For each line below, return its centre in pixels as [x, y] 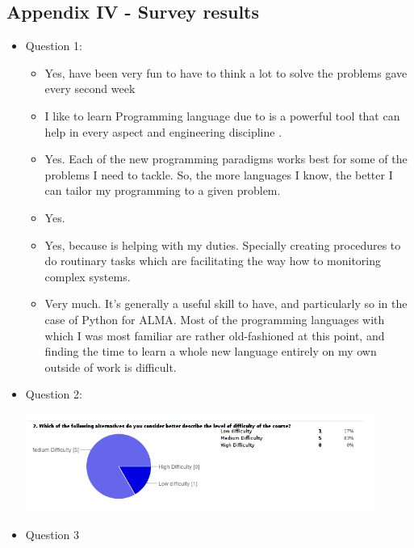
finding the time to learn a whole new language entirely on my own [211, 351]
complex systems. [88, 276]
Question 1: [54, 46]
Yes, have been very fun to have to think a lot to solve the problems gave [226, 72]
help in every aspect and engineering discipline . [163, 131]
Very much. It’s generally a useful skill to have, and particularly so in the [226, 304]
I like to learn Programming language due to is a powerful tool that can [222, 115]
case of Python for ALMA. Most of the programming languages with [215, 319]
